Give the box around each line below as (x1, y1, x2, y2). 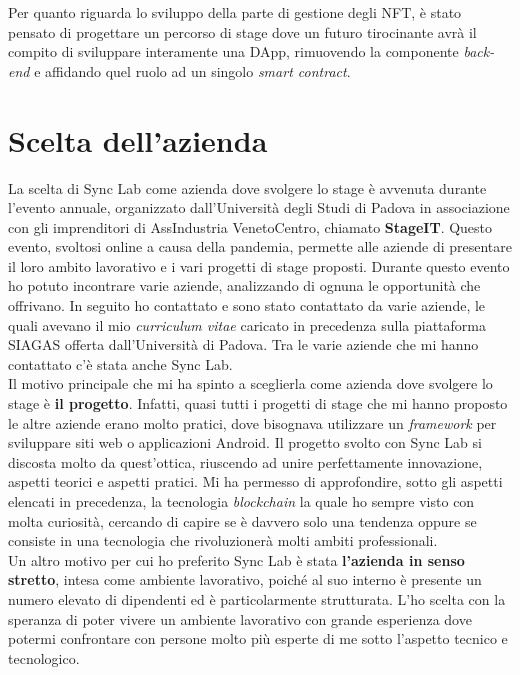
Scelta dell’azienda (8, 119, 268, 160)
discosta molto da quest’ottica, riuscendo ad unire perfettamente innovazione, (8, 451, 483, 472)
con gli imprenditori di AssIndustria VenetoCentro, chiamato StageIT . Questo (8, 216, 493, 237)
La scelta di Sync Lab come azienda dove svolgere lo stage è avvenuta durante (8, 177, 487, 198)
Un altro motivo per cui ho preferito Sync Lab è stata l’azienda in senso (8, 549, 465, 570)
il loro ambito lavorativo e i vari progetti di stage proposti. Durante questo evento (8, 255, 510, 276)
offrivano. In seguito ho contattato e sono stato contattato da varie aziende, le (8, 295, 486, 316)
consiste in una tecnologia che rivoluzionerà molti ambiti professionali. (8, 530, 438, 551)
